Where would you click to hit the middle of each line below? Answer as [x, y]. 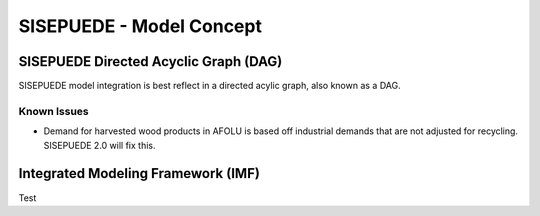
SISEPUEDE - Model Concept [140, 26]
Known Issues [53, 111]
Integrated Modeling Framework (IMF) [139, 173]
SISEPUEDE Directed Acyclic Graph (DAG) [150, 61]
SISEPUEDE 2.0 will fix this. [99, 145]
